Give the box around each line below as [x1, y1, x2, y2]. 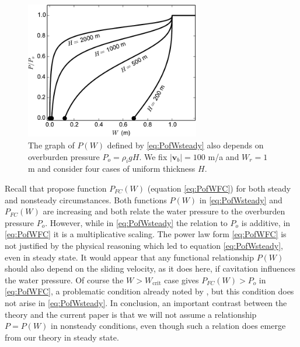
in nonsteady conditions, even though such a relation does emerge [51, 320, 286, 332]
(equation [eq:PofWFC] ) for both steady [147, 182, 291, 194]
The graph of [28, 138, 75, 151]
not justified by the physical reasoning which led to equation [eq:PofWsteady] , [5, 239, 283, 251]
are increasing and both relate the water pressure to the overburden [43, 205, 285, 217]
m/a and [208, 150, 239, 162]
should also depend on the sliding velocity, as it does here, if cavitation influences [5, 262, 295, 275]
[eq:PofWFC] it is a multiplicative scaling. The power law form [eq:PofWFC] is [5, 228, 287, 240]
